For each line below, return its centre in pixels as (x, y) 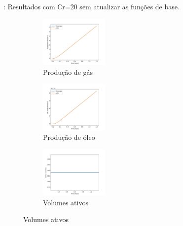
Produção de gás (68, 72)
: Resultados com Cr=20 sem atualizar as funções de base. (91, 6)
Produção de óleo (69, 137)
